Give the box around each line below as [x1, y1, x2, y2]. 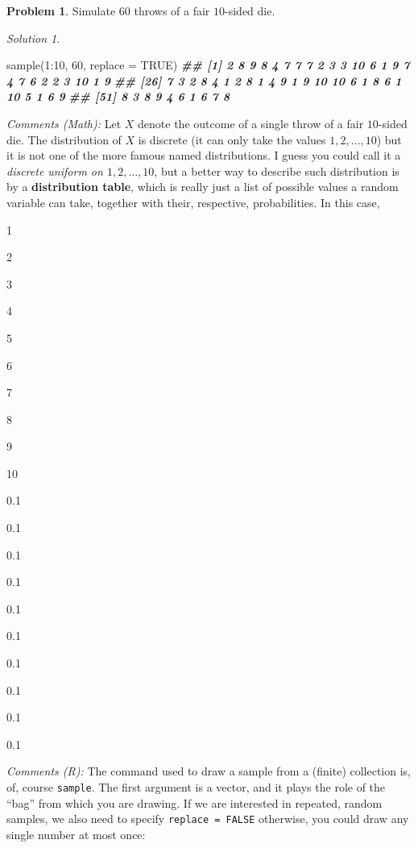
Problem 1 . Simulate [6, 2, 116, 19]
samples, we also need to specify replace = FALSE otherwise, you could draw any [6, 810, 409, 827]
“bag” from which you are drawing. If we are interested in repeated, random [6, 794, 383, 811]
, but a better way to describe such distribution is [154, 162, 399, 179]
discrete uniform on [6, 162, 103, 179]
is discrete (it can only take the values [138, 131, 326, 148]
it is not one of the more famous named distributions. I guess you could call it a [6, 147, 401, 164]
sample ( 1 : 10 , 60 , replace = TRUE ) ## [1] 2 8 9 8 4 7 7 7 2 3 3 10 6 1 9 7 [6, 56, 410, 73]
